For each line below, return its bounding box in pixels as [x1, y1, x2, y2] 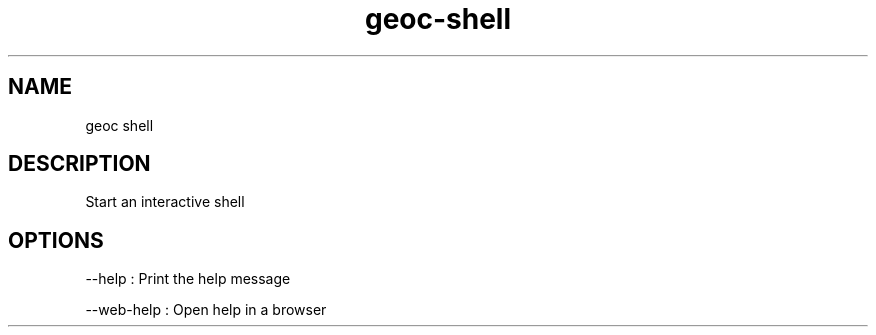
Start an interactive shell [85, 193, 245, 211]
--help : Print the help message [85, 270, 291, 288]
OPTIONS [8, 227, 104, 253]
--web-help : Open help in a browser [85, 301, 327, 319]
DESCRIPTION [8, 151, 151, 177]
